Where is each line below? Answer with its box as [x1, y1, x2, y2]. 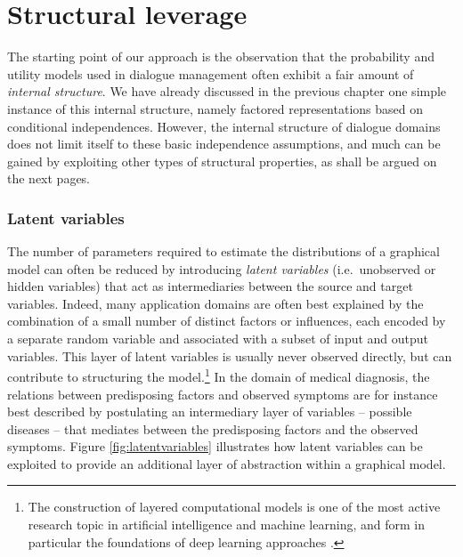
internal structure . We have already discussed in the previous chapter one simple [7, 82, 447, 101]
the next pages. [7, 169, 91, 188]
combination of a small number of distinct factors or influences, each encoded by [7, 311, 446, 330]
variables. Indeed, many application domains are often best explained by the [7, 294, 424, 312]
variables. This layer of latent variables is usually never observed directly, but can [7, 346, 452, 365]
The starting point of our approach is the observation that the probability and [7, 47, 435, 66]
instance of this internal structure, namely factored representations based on [7, 99, 423, 117]
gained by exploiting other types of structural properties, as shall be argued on [7, 151, 437, 170]
